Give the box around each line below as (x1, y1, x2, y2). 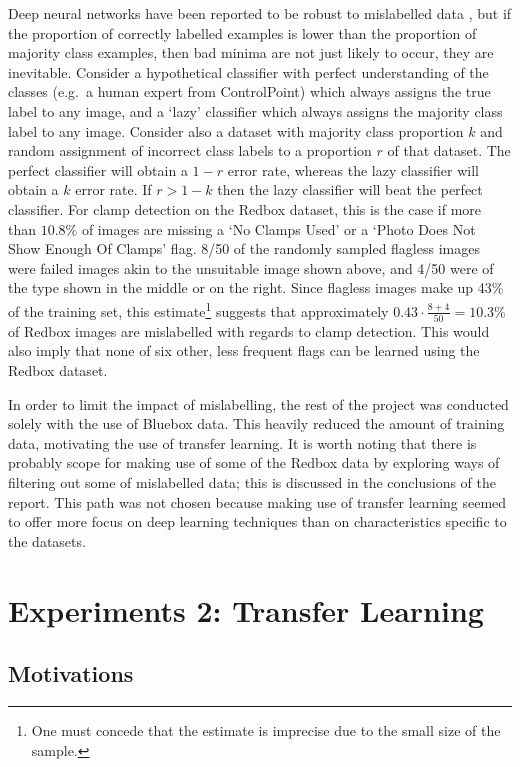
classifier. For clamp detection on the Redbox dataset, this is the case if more (8, 198, 482, 219)
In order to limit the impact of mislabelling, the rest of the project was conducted (8, 393, 509, 414)
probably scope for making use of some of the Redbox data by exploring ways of (8, 452, 500, 473)
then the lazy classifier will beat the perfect (217, 179, 483, 200)
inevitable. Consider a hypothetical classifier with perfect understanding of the (8, 61, 489, 82)
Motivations (8, 658, 134, 689)
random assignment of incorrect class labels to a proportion (8, 140, 372, 161)
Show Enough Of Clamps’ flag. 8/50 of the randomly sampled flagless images (8, 238, 480, 259)
